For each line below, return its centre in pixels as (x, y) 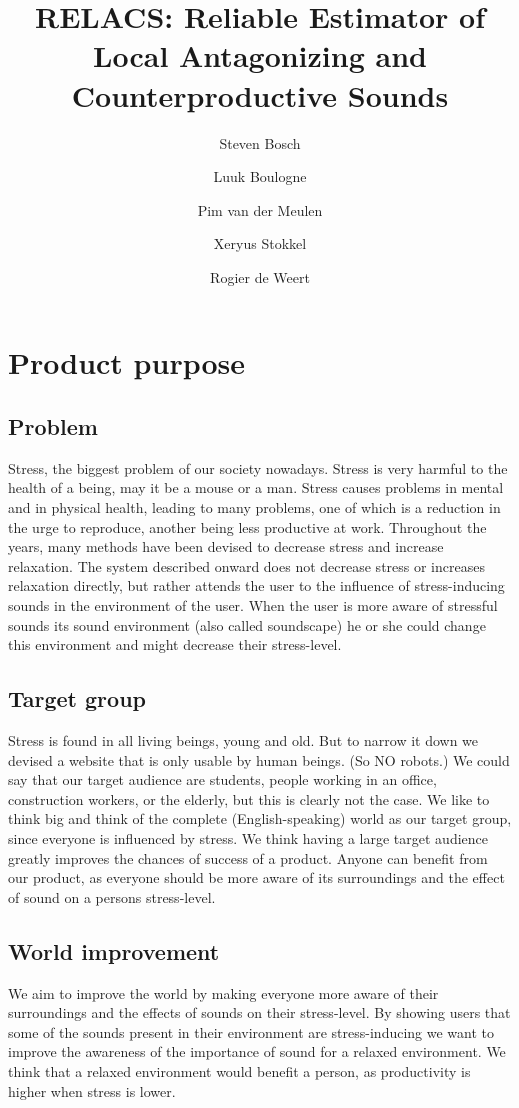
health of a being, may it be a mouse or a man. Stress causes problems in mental (256, 487)
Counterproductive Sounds (260, 94)
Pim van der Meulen (260, 209)
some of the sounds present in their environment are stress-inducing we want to (251, 1031)
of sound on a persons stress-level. (112, 896)
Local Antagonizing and (260, 55)
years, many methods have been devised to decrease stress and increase (226, 546)
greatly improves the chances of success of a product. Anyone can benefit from (248, 857)
